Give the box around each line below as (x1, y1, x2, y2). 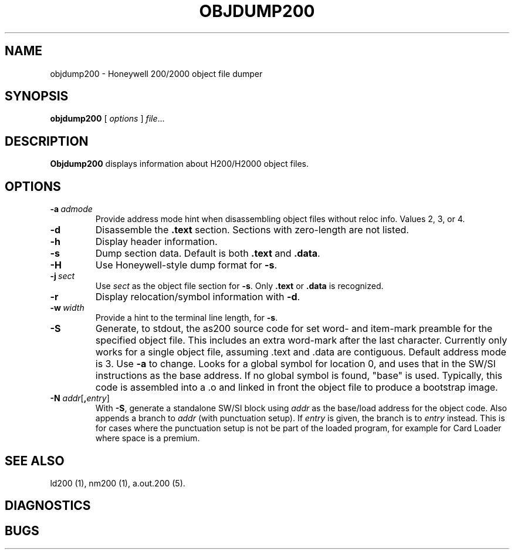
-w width (50, 303, 84, 313)
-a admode (50, 204, 93, 214)
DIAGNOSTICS (5, 498, 91, 513)
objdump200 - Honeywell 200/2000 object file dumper (50, 68, 263, 79)
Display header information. (95, 236, 218, 248)
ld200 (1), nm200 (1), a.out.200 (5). (50, 478, 185, 488)
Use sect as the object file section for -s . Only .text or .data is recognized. (95, 281, 384, 291)
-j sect (50, 271, 75, 281)
